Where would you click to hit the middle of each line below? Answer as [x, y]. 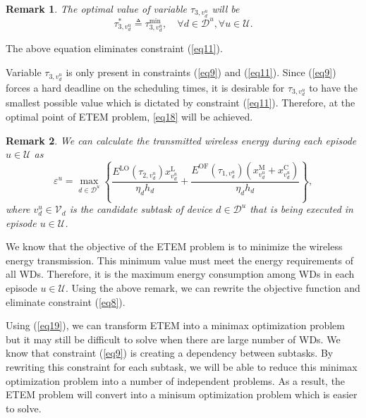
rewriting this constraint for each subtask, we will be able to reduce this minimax [182, 367]
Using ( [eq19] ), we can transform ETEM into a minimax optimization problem [175, 325]
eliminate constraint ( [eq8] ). [66, 301]
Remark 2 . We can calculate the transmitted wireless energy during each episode [181, 140]
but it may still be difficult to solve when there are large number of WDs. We [173, 339]
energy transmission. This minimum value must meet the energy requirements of [179, 260]
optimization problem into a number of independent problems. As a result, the [176, 380]
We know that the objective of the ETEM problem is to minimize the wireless [174, 246]
